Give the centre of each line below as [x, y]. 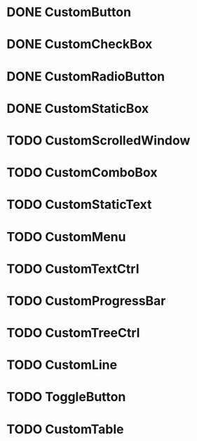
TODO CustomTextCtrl [73, 269]
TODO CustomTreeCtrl [73, 333]
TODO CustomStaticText [79, 205]
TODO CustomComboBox [82, 173]
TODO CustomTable [65, 429]
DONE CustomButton [69, 12]
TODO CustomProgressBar [86, 300]
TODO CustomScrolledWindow [98, 140]
